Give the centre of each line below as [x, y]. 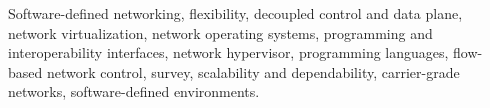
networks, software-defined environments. [134, 91]
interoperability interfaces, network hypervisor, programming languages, [228, 52]
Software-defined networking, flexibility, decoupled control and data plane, [235, 13]
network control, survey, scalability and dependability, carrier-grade [253, 71]
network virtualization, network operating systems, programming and [220, 32]
